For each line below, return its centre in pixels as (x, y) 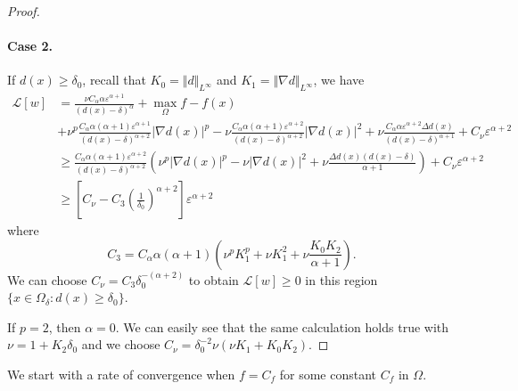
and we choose (121, 344)
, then (65, 326)
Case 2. (30, 46)
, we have (339, 80)
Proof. (24, 11)
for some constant (328, 374)
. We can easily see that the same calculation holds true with (282, 326)
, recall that (114, 80)
